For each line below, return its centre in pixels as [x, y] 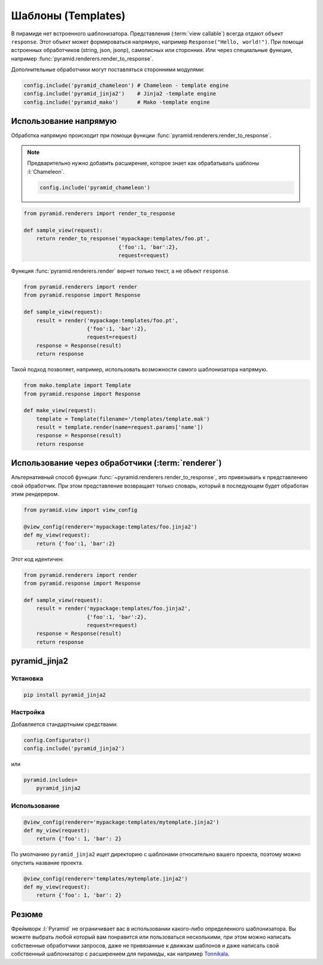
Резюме [27, 914]
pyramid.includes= [51, 780]
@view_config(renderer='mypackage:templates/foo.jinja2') [110, 527]
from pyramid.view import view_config [80, 510]
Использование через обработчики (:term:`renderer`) [116, 463]
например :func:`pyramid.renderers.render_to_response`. [82, 58]
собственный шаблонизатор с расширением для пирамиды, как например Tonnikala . [120, 954]
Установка [27, 679]
